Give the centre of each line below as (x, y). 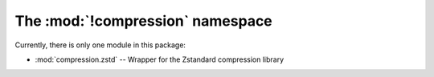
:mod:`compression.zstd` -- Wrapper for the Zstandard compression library (160, 59)
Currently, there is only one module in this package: (100, 45)
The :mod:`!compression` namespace (143, 21)
